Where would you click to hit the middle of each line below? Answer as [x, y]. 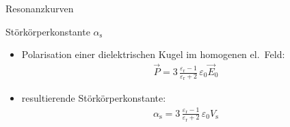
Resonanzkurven [40, 8]
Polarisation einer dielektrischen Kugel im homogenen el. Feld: [153, 54]
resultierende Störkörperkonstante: [94, 98]
